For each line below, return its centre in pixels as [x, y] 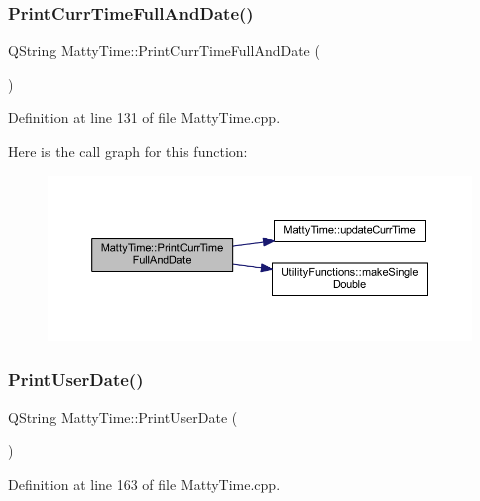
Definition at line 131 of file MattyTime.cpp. [144, 117]
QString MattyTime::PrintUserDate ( [123, 416]
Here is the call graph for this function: [128, 151]
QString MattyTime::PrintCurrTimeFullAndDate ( [164, 50]
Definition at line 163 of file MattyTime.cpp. [144, 483]
